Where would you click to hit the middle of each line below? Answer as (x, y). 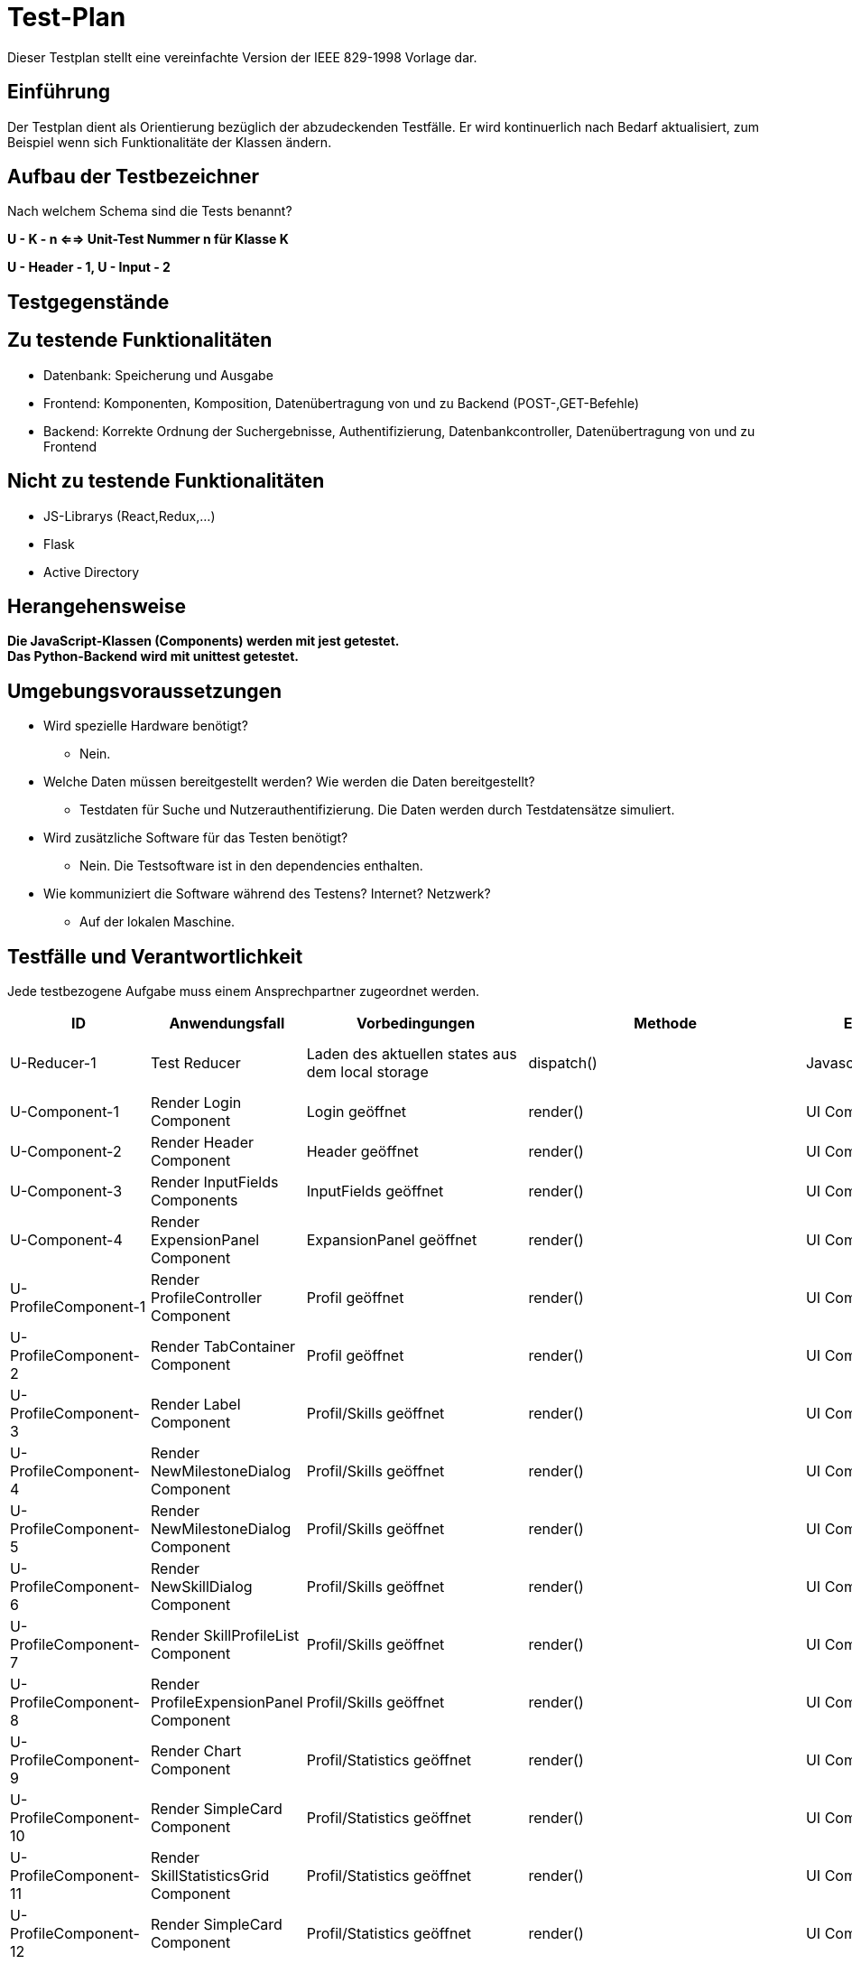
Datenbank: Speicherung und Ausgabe (158, 375)
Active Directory (92, 572)
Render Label (195, 1405)
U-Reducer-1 (53, 1063)
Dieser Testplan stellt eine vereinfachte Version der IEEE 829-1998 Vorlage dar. (242, 57)
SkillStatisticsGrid (210, 1876)
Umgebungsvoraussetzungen (145, 691)
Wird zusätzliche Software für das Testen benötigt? (196, 838)
